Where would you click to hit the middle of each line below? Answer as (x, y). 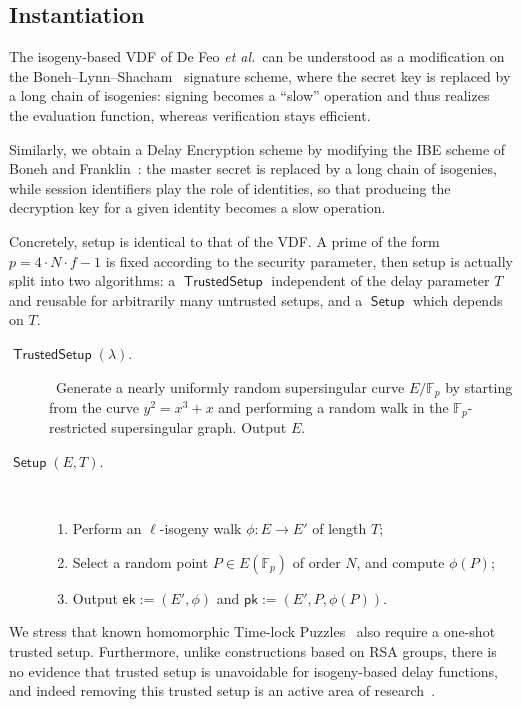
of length (339, 528)
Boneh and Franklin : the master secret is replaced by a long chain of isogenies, (253, 168)
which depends (457, 299)
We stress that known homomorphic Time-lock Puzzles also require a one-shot (252, 631)
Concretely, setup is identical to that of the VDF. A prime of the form (224, 240)
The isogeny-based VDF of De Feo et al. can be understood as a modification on (257, 56)
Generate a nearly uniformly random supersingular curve (230, 386)
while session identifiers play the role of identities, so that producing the (230, 187)
